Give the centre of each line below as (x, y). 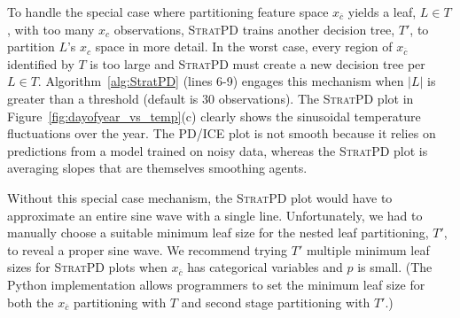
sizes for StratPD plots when (87, 267)
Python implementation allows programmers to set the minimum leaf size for (216, 284)
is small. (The (395, 267)
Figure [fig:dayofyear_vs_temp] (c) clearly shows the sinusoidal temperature (214, 116)
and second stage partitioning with (276, 302)
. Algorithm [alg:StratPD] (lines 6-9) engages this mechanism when (221, 81)
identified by (41, 63)
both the (31, 302)
